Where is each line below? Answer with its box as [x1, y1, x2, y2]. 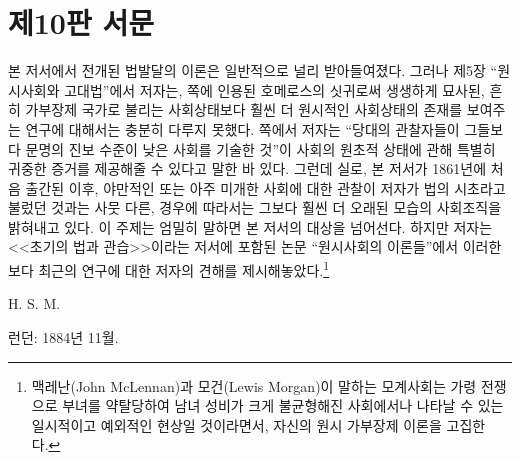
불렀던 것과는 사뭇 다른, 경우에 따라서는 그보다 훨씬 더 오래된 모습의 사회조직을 [8, 197, 502, 218]
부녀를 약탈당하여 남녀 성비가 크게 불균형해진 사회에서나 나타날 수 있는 [62, 395, 504, 416]
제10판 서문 [8, 2, 154, 43]
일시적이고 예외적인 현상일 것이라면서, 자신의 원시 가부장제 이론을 [31, 414, 442, 435]
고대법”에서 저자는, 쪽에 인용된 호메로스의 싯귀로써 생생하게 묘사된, [64, 79, 485, 100]
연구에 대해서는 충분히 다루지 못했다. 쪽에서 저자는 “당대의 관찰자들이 [25, 118, 460, 139]
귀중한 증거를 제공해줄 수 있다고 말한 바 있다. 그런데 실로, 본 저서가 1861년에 [8, 158, 487, 179]
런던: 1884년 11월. [8, 326, 119, 347]
